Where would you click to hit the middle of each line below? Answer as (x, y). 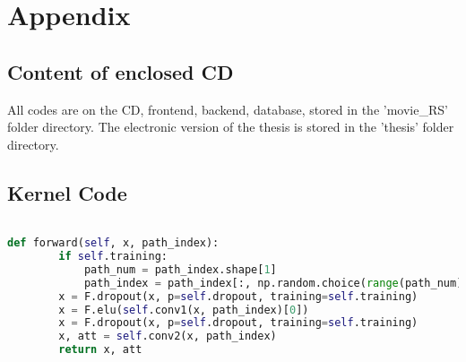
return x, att (100, 350)
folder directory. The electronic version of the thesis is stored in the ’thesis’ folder (231, 127)
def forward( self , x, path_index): (113, 243)
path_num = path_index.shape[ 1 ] (180, 269)
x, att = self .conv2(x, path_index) (168, 336)
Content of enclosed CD (121, 71)
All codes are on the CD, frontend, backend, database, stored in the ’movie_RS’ (228, 109)
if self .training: (113, 257)
